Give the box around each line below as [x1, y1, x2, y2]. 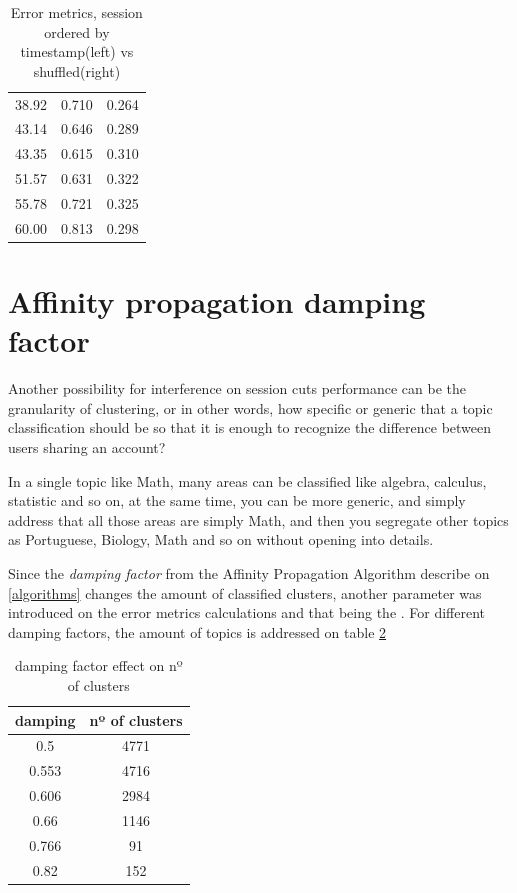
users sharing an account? [8, 437, 166, 458]
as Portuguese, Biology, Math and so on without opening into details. [8, 529, 434, 550]
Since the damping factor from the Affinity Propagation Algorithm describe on [8, 563, 490, 583]
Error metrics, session [10, 2, 143, 22]
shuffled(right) [33, 60, 121, 81]
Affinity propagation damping [8, 281, 426, 322]
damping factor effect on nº [14, 655, 183, 676]
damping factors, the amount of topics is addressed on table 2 [8, 621, 387, 642]
